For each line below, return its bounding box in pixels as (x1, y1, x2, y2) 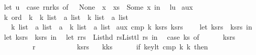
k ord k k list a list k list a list (4, 11, 128, 22)
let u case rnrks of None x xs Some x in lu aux (4, 2, 193, 12)
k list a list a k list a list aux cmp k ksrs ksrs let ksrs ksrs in (11, 21, 252, 32)
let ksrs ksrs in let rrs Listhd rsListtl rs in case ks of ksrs (4, 31, 235, 42)
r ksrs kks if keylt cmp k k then (32, 41, 208, 52)
